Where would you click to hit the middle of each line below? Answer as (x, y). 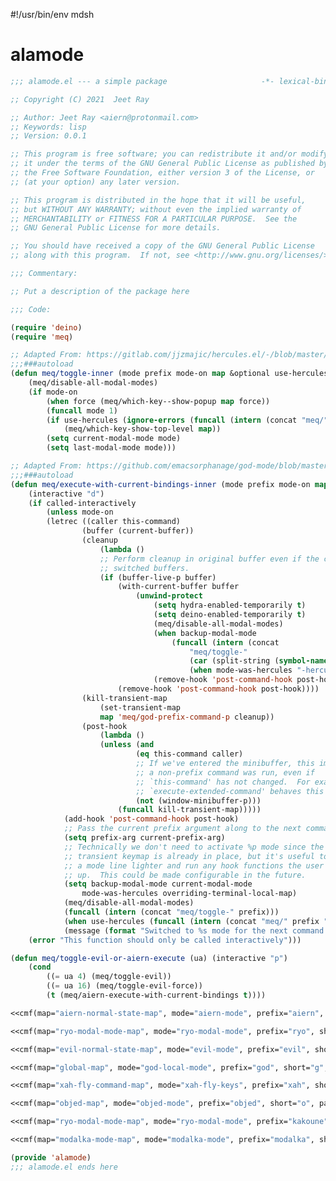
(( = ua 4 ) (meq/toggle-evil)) (109, 977)
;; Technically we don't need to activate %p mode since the (194, 847)
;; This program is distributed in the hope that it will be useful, (158, 200)
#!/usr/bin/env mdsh (52, 14)
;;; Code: (31, 309)
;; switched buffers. (144, 568)
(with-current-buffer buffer (178, 587)
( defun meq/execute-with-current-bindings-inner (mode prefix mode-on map (169, 484)
